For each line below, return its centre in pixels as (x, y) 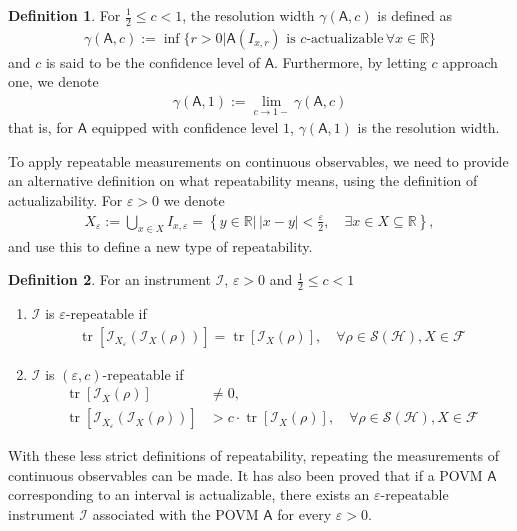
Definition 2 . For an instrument (109, 279)
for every (304, 513)
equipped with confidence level (185, 127)
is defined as (415, 15)
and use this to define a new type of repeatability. (160, 245)
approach (470, 61)
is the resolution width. (428, 127)
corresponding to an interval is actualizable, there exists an (189, 494)
